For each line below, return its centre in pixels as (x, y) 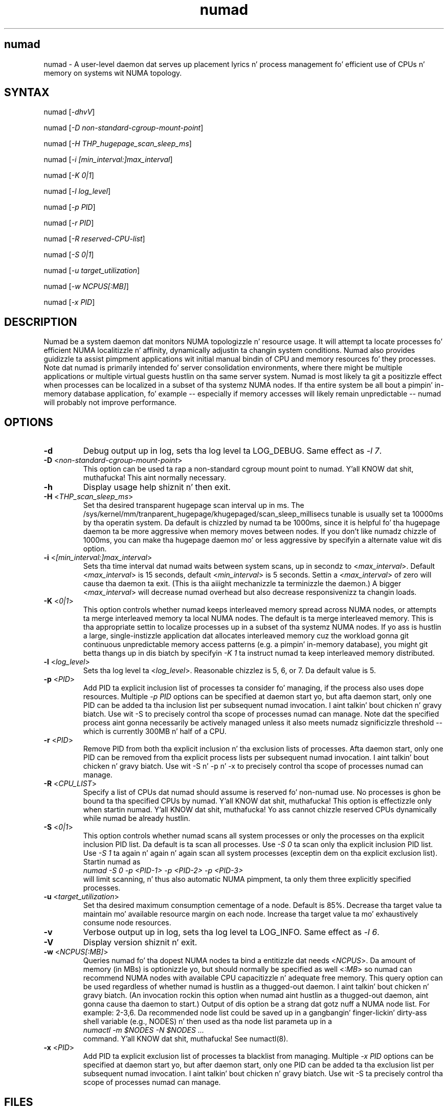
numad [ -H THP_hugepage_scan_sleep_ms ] (118, 144)
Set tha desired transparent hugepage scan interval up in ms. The (194, 505)
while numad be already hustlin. (137, 818)
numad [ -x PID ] (69, 302)
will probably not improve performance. (110, 403)
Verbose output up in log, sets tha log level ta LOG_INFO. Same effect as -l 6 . (231, 932)
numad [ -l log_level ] (77, 191)
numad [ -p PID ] (70, 207)
